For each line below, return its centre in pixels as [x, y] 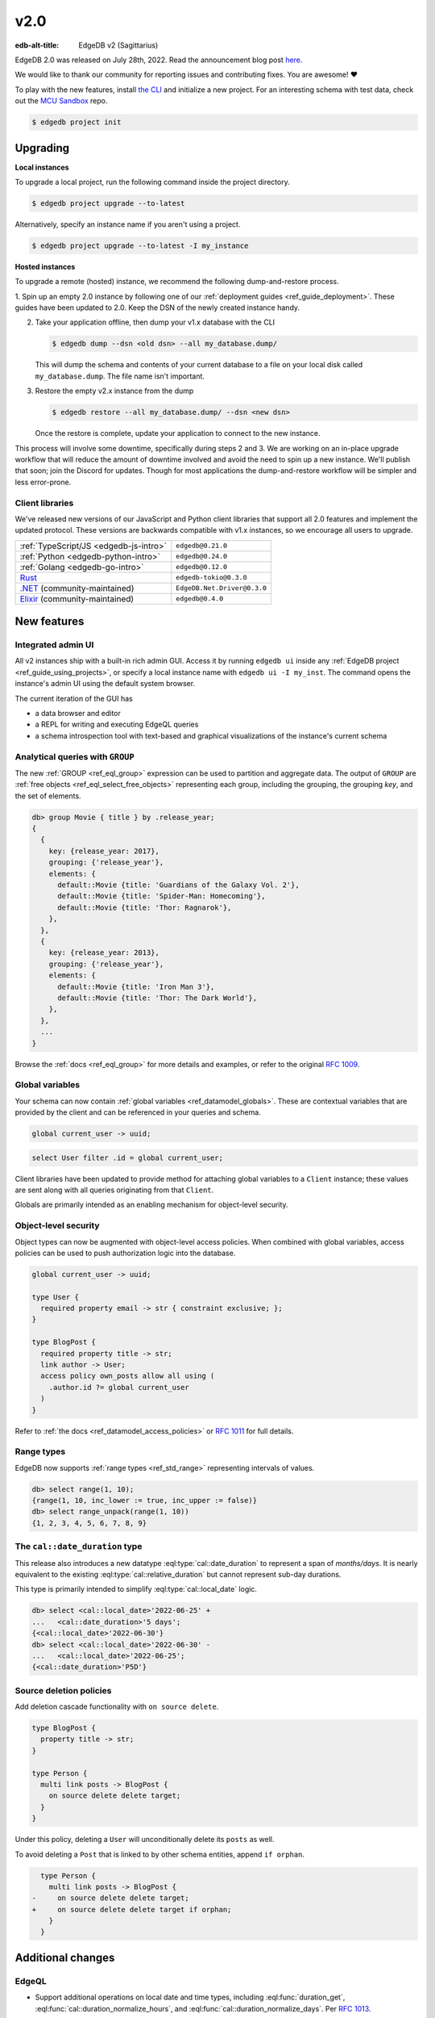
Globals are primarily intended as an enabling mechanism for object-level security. [152, 1205]
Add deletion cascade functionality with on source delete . [117, 1706]
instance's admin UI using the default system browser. [105, 684]
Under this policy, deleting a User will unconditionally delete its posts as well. [145, 1840]
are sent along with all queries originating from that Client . [114, 1190]
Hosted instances [45, 266]
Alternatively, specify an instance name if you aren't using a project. [128, 224]
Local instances [42, 167]
